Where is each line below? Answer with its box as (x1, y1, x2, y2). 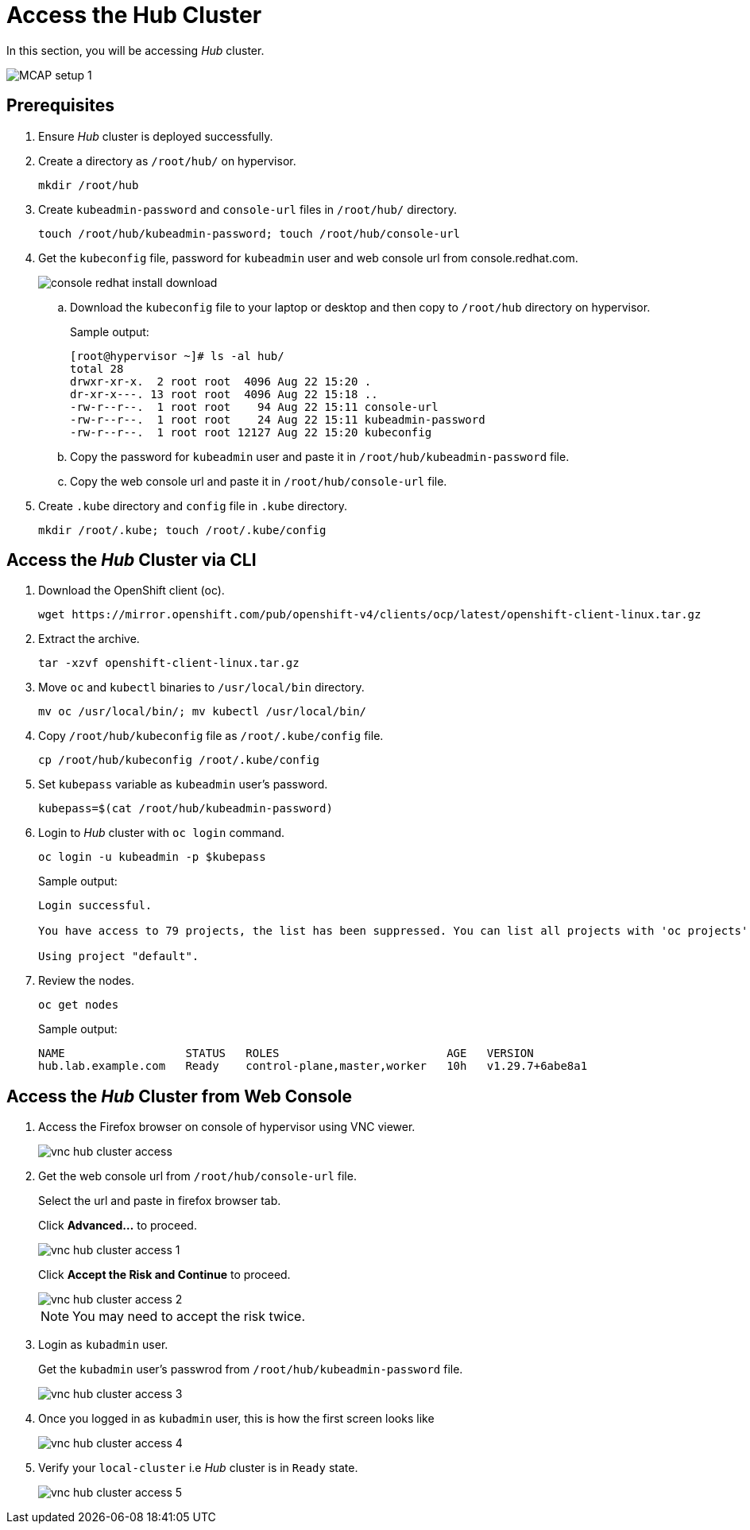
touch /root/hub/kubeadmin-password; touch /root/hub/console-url (38, 227, 461, 240)
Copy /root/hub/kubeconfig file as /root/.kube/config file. (38, 729, 384, 743)
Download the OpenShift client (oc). (38, 583, 225, 598)
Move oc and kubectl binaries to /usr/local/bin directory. (38, 680, 365, 695)
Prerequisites (6, 95, 114, 116)
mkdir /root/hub (38, 178, 139, 192)
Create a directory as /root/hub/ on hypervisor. (38, 153, 296, 168)
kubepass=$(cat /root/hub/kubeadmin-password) (38, 802, 333, 815)
